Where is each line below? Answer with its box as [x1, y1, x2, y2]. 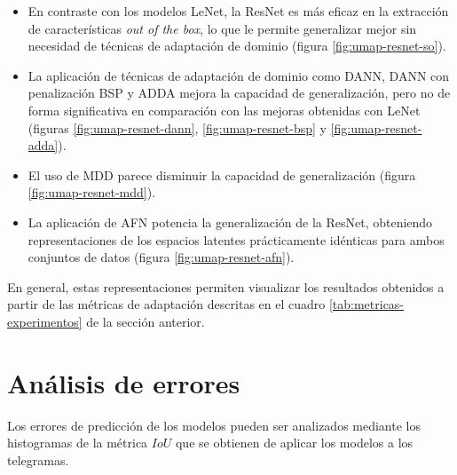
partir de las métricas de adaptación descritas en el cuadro [7, 295, 326, 313]
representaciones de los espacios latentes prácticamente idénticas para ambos [28, 230, 445, 249]
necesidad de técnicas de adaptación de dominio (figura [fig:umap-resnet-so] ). [28, 36, 446, 55]
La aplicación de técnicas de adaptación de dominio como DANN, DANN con [28, 66, 450, 84]
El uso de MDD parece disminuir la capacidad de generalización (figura [28, 165, 416, 184]
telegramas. [7, 450, 69, 469]
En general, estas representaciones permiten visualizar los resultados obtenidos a [7, 277, 445, 296]
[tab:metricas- [328, 295, 405, 313]
